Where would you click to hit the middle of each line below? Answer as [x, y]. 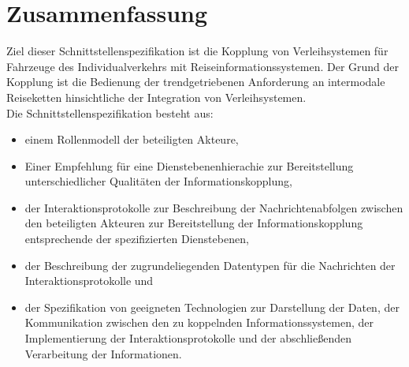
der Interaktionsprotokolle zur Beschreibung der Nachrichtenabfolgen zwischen [214, 207]
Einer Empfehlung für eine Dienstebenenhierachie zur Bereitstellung [189, 165]
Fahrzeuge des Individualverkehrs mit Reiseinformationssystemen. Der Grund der [203, 66]
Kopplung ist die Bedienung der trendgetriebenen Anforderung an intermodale [196, 82]
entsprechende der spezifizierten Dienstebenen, [137, 239]
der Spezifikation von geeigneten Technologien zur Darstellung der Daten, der [212, 307]
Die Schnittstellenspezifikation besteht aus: [110, 112]
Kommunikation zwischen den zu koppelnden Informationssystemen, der [199, 322]
